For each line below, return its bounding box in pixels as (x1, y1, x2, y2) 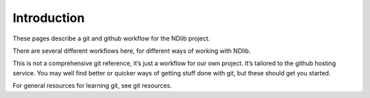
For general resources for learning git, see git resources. (12, 82, 173, 90)
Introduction (12, 10, 85, 25)
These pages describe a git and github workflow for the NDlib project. (12, 34, 210, 42)
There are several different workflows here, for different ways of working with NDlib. (12, 47, 251, 55)
